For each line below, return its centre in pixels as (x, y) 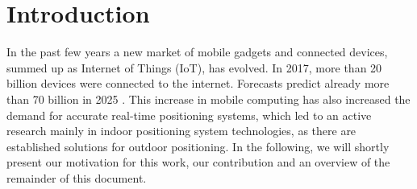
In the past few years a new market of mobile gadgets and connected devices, (197, 52)
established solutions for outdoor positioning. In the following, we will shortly (198, 146)
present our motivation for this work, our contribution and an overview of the (198, 162)
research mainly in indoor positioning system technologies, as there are (181, 131)
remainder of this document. (77, 177)
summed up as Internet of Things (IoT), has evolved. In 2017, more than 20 (194, 67)
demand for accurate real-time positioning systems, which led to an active (189, 115)
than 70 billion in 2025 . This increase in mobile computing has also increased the (208, 99)
